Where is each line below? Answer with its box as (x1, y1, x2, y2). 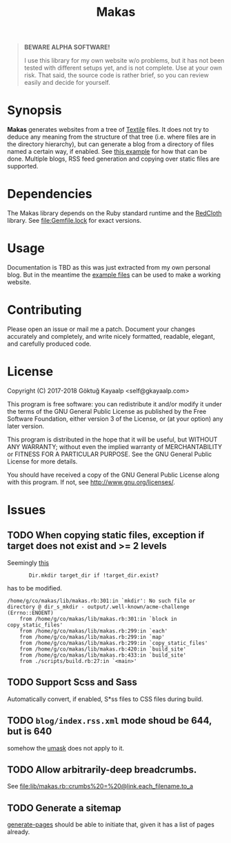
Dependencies (7, 186, 92, 202)
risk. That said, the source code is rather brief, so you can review (23, 71, 209, 79)
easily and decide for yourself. (23, 79, 110, 87)
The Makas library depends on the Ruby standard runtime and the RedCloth (7, 209, 222, 217)
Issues (7, 502, 46, 518)
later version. (7, 421, 45, 430)
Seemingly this (7, 558, 50, 566)
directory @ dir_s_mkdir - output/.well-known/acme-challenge (7, 603, 190, 611)
